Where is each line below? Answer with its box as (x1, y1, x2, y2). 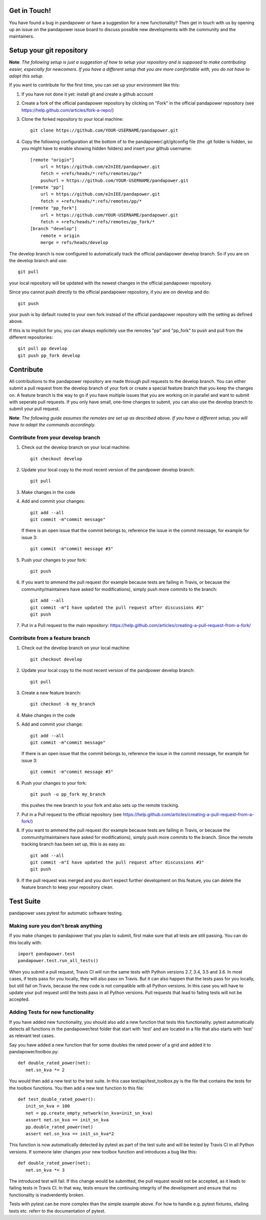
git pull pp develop (18, 346, 67, 351)
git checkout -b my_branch (30, 701, 96, 707)
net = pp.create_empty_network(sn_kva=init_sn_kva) (25, 1110, 153, 1116)
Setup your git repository (9, 46, 88, 55)
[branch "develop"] (30, 226, 77, 232)
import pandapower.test (18, 951, 75, 957)
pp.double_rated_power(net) (25, 1124, 94, 1130)
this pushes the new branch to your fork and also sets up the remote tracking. (21, 802, 179, 808)
